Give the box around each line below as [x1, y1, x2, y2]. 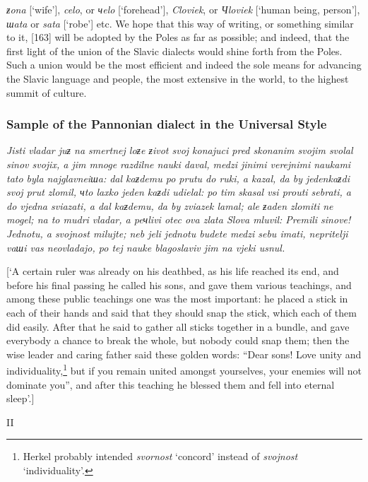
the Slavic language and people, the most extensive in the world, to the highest [6, 71, 349, 86]
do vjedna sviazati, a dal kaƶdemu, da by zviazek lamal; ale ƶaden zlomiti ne [6, 198, 333, 213]
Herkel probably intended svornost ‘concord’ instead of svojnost [23, 449, 298, 464]
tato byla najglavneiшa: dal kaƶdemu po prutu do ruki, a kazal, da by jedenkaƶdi [6, 170, 350, 185]
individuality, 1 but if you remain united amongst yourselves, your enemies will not [6, 361, 362, 377]
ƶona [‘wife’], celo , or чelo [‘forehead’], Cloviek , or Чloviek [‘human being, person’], [6, 2, 360, 16]
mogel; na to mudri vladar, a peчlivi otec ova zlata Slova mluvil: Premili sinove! [6, 212, 351, 227]
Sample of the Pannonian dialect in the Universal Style [6, 115, 327, 133]
